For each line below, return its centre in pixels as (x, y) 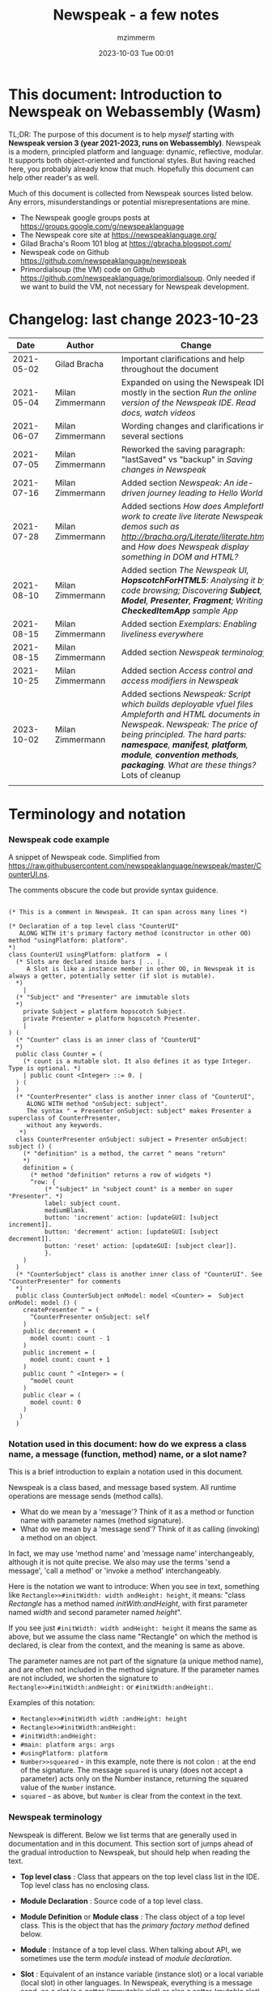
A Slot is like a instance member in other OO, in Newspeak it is (140, 969)
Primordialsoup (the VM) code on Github (87, 269)
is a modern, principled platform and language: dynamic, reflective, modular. (136, 151)
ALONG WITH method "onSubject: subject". (97, 1104)
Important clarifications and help (183, 359)
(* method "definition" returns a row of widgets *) (121, 1175)
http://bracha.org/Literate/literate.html (194, 536)
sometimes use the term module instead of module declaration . (126, 1958)
